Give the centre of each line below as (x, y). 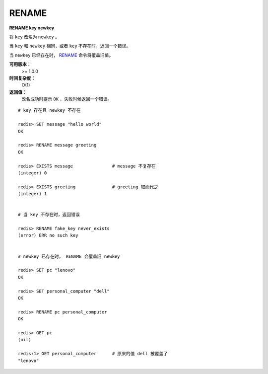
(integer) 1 (33, 194)
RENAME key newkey (32, 28)
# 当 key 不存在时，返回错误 (49, 215)
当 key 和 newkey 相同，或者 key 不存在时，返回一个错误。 (70, 46)
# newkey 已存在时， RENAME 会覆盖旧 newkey (69, 256)
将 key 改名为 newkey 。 (34, 37)
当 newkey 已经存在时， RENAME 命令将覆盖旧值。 (61, 55)
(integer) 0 (33, 173)
